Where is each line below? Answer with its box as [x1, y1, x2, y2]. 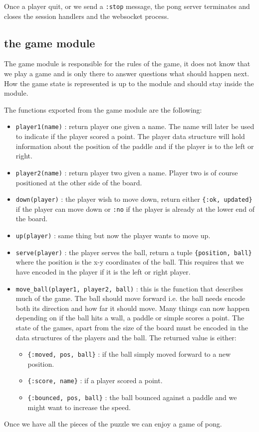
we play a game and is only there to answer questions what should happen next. [4, 68, 250, 79]
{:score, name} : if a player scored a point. [27, 375, 163, 386]
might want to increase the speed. [27, 402, 131, 412]
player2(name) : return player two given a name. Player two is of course [15, 167, 238, 177]
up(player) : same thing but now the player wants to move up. [15, 230, 211, 241]
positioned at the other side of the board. [15, 177, 142, 187]
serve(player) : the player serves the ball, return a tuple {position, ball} [15, 247, 252, 257]
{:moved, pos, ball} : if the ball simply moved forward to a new [27, 349, 231, 359]
